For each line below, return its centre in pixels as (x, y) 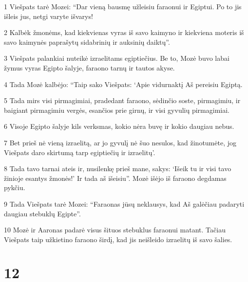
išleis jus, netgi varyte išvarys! (48, 16)
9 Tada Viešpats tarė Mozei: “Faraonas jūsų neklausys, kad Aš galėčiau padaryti (124, 203)
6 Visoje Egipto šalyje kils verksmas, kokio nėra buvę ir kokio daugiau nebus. (119, 126)
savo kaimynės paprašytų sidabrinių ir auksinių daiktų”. (87, 42)
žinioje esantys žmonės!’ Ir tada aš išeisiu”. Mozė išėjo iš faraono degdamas (115, 178)
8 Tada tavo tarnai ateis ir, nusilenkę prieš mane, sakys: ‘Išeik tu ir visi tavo (118, 168)
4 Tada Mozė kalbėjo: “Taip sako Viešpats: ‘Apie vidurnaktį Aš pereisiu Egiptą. (123, 84)
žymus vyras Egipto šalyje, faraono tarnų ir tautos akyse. (89, 67)
